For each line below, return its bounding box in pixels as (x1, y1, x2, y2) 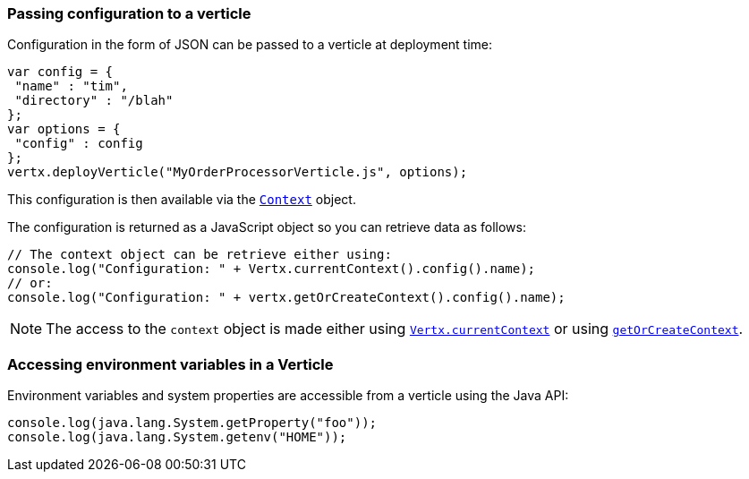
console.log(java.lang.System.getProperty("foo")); (7, 415, 378, 431)
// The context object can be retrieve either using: (7, 247, 392, 262)
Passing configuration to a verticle (7, 4, 251, 22)
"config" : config (14, 136, 143, 151)
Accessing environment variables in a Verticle (7, 355, 334, 373)
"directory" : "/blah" (14, 93, 174, 108)
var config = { (7, 64, 114, 80)
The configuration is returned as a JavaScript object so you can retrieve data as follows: (7, 219, 526, 235)
